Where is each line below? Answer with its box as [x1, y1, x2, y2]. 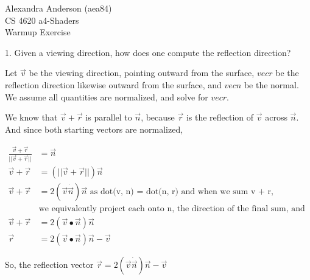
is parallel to [85, 111, 132, 124]
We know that [5, 111, 58, 124]
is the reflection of [186, 111, 254, 124]
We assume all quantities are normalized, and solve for [5, 90, 208, 103]
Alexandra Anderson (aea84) [5, 2, 112, 14]
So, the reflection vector [5, 258, 94, 271]
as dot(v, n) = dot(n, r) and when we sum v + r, [90, 187, 273, 197]
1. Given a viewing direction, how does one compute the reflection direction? [5, 46, 291, 58]
